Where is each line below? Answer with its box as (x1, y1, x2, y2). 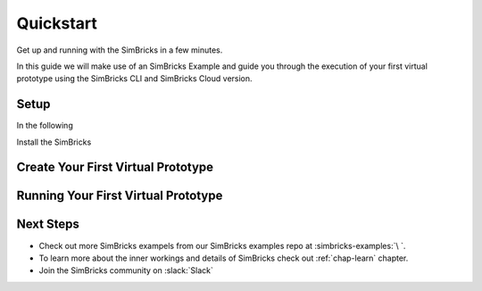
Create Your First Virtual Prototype (16, 160, 214, 175)
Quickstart (16, 13, 98, 33)
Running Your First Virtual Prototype (16, 188, 223, 204)
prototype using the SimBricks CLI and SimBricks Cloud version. (16, 73, 253, 84)
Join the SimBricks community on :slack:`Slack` (38, 265, 214, 276)
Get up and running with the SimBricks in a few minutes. (16, 45, 223, 55)
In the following (16, 121, 73, 131)
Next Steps (16, 217, 79, 232)
